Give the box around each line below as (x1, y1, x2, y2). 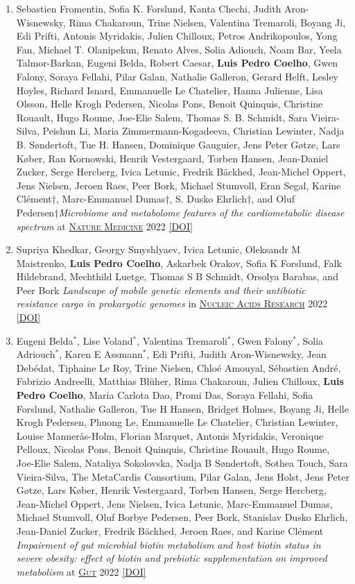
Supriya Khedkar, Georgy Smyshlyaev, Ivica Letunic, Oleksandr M (16, 242, 301, 257)
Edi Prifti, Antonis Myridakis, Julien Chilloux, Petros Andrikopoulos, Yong (16, 28, 338, 43)
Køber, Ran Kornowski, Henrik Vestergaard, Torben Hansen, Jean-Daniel (16, 151, 329, 165)
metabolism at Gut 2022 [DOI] (16, 564, 146, 578)
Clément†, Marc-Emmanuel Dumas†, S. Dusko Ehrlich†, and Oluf (16, 191, 295, 206)
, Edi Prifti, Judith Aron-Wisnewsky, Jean (146, 347, 327, 361)
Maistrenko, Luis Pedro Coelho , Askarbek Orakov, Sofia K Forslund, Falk (16, 255, 342, 270)
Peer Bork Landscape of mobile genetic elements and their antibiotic (16, 282, 306, 297)
